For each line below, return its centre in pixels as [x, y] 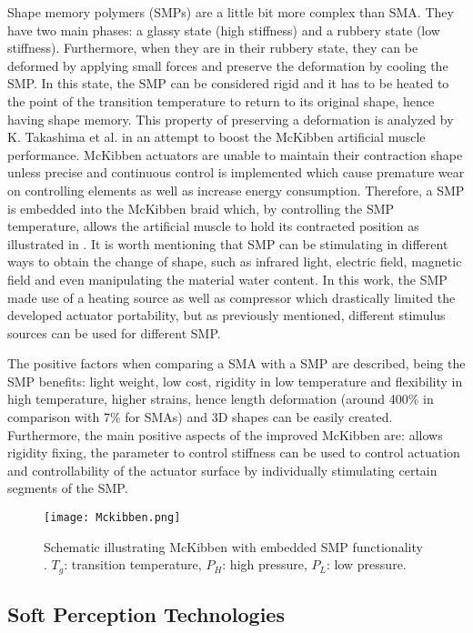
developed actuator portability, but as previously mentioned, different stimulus [226, 315]
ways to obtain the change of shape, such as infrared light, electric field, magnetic [235, 261]
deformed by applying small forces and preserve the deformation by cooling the [228, 65]
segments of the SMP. [68, 488]
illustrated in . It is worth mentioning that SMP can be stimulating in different [228, 243]
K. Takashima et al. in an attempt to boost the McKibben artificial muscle [216, 137]
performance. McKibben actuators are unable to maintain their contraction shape [235, 154]
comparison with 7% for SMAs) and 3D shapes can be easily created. [200, 417]
